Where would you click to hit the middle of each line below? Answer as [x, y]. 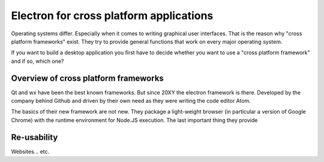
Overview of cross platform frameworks [88, 78]
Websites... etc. [30, 151]
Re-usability [34, 137]
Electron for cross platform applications [112, 16]
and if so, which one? [37, 61]
